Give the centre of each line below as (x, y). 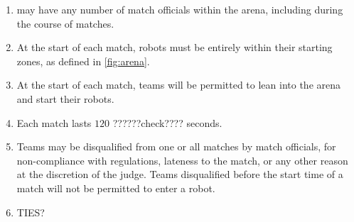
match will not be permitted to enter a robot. (116, 188)
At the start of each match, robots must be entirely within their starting (175, 47)
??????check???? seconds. (167, 122)
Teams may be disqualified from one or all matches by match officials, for (176, 146)
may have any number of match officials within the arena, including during (180, 9)
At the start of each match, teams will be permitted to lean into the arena (179, 85)
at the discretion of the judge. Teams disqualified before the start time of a (180, 174)
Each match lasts (54, 122)
